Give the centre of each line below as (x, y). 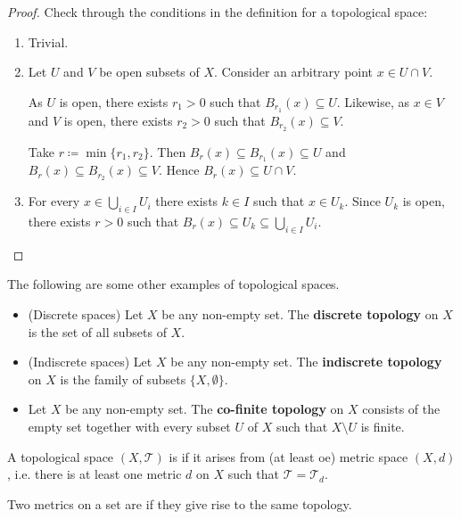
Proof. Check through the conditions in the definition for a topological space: (218, 12)
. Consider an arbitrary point (294, 72)
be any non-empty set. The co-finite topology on (205, 409)
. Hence (179, 170)
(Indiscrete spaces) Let (90, 362)
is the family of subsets (123, 379)
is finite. (383, 426)
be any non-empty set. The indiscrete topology (306, 362)
